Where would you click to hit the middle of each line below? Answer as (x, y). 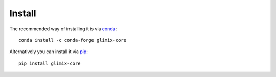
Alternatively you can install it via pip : (49, 52)
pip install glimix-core (50, 63)
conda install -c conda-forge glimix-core (73, 40)
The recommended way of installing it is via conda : (63, 29)
